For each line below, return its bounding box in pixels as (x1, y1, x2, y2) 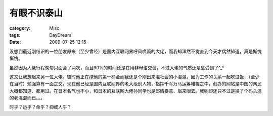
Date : (9, 39, 21, 45)
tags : (9, 32, 21, 38)
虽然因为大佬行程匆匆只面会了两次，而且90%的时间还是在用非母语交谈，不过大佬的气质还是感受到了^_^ (9, 64, 224, 70)
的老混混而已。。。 (9, 95, 45, 101)
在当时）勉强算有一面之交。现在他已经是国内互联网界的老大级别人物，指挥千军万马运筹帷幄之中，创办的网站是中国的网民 (9, 81, 262, 87)
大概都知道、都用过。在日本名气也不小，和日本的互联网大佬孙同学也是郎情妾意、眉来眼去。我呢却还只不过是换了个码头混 (9, 88, 262, 94)
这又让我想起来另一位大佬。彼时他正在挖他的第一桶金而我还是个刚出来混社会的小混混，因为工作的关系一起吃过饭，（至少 (9, 73, 260, 80)
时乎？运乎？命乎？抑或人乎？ (9, 104, 72, 110)
